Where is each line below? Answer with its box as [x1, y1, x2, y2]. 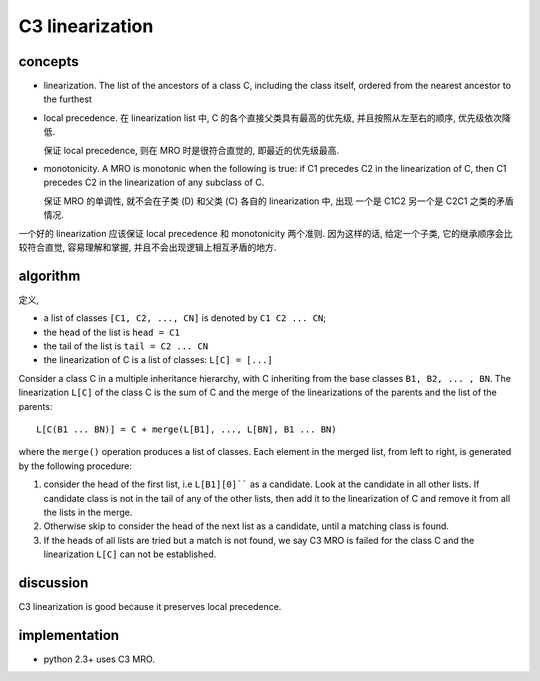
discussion [18, 574, 89, 591]
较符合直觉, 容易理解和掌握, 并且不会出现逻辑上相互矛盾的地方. [18, 241, 277, 253]
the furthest [43, 93, 92, 105]
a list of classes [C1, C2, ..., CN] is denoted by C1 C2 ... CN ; [43, 312, 327, 324]
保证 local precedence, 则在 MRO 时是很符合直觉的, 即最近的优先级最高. [43, 144, 340, 156]
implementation [18, 626, 120, 644]
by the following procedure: [18, 460, 133, 472]
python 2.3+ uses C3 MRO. [43, 653, 155, 665]
